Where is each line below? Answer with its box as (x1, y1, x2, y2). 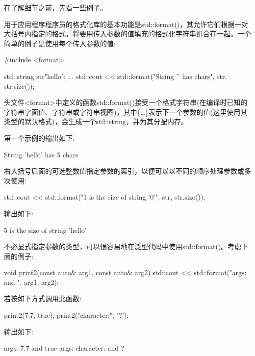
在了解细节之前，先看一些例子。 (4, 2, 107, 12)
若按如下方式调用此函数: (4, 293, 81, 304)
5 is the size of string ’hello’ (4, 225, 87, 235)
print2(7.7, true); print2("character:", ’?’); (4, 310, 129, 320)
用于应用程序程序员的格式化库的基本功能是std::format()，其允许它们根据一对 (4, 19, 249, 29)
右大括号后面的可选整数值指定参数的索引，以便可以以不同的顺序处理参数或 (4, 166, 244, 176)
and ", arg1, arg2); (4, 277, 59, 287)
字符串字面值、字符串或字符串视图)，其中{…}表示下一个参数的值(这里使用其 (4, 106, 248, 117)
